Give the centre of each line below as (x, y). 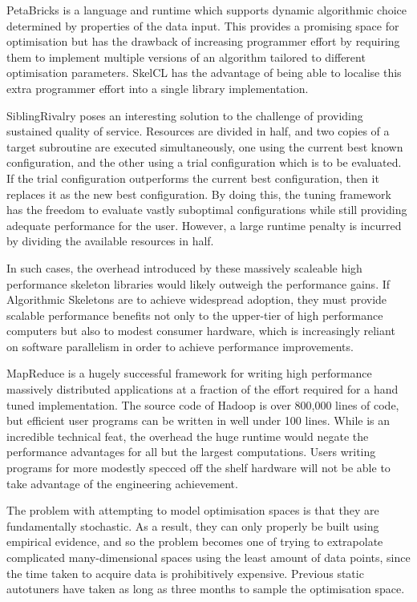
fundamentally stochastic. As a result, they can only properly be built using (193, 525)
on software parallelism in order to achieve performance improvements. (180, 346)
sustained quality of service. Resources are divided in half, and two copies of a (198, 131)
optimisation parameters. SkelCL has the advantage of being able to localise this (204, 73)
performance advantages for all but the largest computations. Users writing (191, 452)
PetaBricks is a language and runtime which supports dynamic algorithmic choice (207, 10)
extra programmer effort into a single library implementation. (158, 88)
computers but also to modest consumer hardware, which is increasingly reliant (201, 331)
